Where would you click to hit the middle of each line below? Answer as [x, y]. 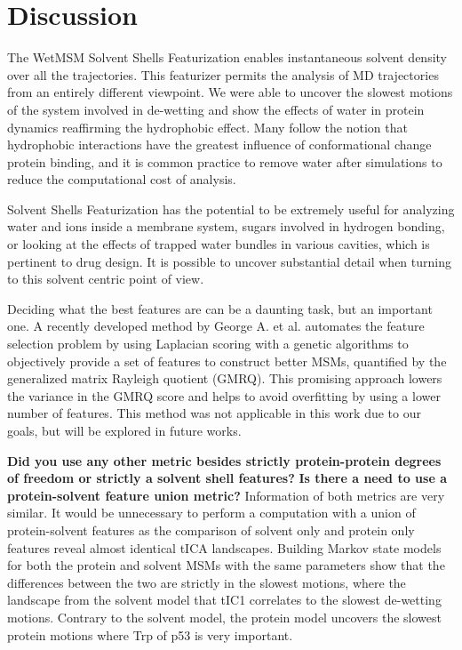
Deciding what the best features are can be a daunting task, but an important [220, 308]
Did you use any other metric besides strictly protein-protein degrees [224, 460]
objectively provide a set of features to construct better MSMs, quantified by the [227, 361]
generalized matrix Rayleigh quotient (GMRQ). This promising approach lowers [225, 378]
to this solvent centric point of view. [106, 279]
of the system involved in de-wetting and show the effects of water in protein [216, 109]
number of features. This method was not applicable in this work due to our [214, 413]
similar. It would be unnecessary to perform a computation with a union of [211, 513]
